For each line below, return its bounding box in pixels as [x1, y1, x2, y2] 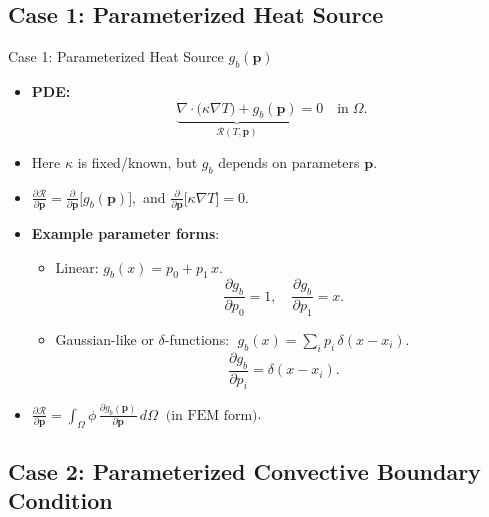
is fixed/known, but [77, 151, 198, 172]
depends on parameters [218, 151, 360, 172]
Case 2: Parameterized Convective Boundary [8, 455, 481, 486]
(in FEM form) [165, 408, 258, 423]
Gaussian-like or [55, 329, 154, 350]
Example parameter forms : [31, 223, 220, 243]
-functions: [164, 329, 230, 350]
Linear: [55, 256, 99, 277]
